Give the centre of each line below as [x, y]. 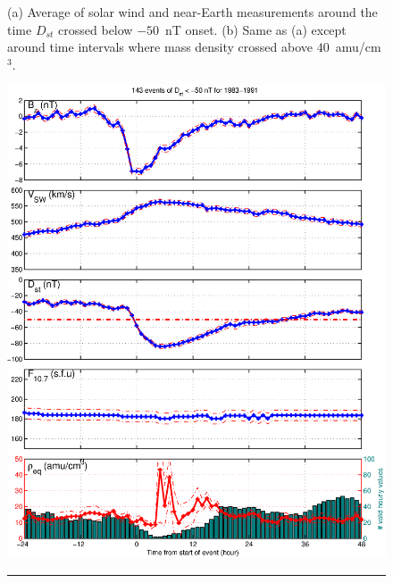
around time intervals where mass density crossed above [160, 47]
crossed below [96, 29]
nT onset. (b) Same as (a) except [256, 29]
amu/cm [358, 47]
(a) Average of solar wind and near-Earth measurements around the [192, 12]
